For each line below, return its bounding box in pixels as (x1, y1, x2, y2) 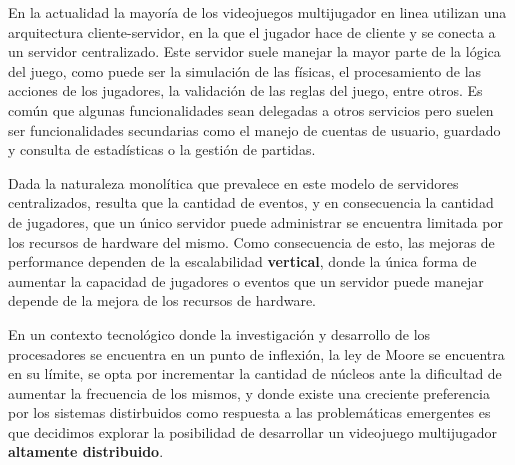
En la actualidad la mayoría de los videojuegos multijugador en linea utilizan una (8, 2, 507, 22)
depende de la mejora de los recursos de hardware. (8, 290, 317, 311)
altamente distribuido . (8, 441, 164, 462)
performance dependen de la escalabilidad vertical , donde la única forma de (8, 251, 477, 272)
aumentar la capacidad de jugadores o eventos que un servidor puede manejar (8, 270, 484, 291)
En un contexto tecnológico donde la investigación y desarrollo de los (8, 323, 431, 344)
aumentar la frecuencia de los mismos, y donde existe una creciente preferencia (8, 382, 490, 403)
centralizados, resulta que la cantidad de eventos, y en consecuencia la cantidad (8, 192, 494, 213)
